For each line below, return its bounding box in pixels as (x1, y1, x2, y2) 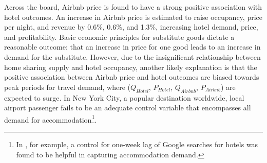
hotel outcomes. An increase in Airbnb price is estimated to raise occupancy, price (4, 11, 262, 22)
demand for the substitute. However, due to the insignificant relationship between (4, 51, 261, 62)
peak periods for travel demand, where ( (4, 81, 131, 92)
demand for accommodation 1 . (4, 112, 97, 125)
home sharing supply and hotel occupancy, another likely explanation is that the (4, 61, 257, 72)
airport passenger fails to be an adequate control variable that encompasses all (4, 102, 251, 113)
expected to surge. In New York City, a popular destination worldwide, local (4, 92, 244, 103)
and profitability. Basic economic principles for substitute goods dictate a (4, 31, 235, 42)
